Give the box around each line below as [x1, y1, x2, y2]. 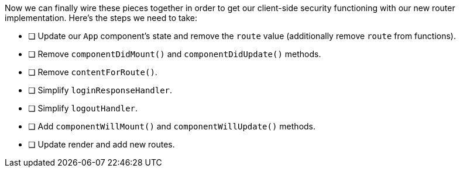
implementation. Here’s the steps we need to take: [5, 13, 198, 23]
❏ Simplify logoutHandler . [28, 103, 138, 113]
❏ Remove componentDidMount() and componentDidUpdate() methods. [28, 49, 321, 59]
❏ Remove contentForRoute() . [28, 67, 157, 77]
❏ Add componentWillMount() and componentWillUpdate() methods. [28, 121, 316, 131]
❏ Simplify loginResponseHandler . [28, 85, 173, 95]
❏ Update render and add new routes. [28, 139, 175, 149]
